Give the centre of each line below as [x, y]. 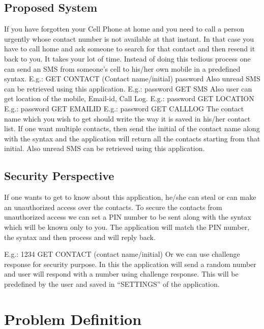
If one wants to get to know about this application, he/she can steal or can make [130, 197]
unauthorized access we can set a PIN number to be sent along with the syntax [128, 217]
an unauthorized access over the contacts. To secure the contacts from [113, 207]
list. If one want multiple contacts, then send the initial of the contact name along [132, 128]
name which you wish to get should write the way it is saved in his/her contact [127, 118]
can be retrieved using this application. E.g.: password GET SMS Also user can [128, 88]
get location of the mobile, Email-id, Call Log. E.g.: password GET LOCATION [129, 98]
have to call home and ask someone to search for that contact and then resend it [130, 49]
